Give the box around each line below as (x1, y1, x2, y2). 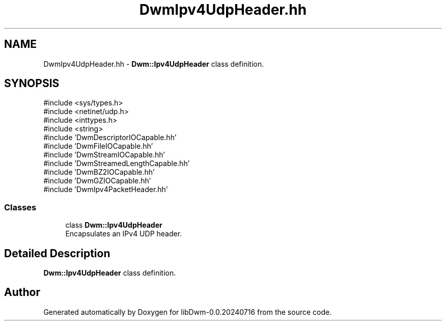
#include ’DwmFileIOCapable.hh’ (43, 142, 153, 151)
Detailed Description (4, 247, 110, 260)
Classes (4, 202, 37, 212)
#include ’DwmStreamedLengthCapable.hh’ (43, 159, 190, 168)
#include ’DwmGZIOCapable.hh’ (43, 176, 151, 185)
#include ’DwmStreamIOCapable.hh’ (43, 150, 165, 159)
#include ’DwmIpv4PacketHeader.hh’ (43, 185, 168, 194)
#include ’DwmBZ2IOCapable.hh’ (43, 168, 155, 177)
